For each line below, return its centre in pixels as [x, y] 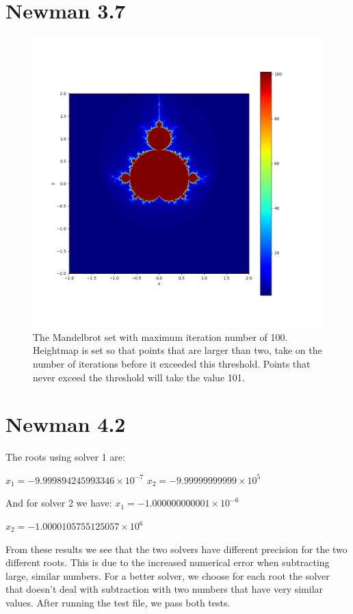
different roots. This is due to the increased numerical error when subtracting [168, 562]
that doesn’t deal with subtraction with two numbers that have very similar [165, 589]
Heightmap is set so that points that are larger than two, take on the [178, 350]
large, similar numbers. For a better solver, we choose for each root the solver [168, 575]
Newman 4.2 [66, 424]
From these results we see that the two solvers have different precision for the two [176, 549]
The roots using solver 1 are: [65, 457]
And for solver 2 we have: [59, 503]
